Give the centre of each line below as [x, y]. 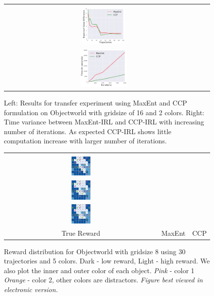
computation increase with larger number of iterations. [85, 141]
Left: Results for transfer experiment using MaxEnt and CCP [96, 103]
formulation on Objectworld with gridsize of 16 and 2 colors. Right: [104, 112]
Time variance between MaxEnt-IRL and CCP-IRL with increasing [104, 122]
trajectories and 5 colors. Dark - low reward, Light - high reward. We [107, 261]
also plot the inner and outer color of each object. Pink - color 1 [99, 270]
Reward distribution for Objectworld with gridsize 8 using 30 [95, 251]
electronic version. [31, 289]
